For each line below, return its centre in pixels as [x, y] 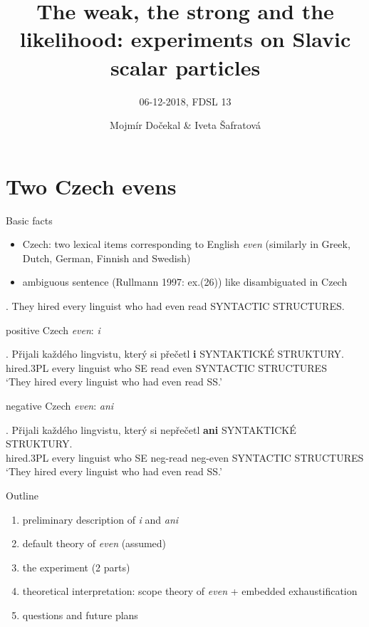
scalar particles [185, 67]
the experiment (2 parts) [76, 567]
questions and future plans [80, 615]
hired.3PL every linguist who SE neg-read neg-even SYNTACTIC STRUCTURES [185, 457]
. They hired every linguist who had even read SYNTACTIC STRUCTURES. [175, 306]
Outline [22, 495]
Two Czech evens [91, 186]
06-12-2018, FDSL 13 [185, 101]
